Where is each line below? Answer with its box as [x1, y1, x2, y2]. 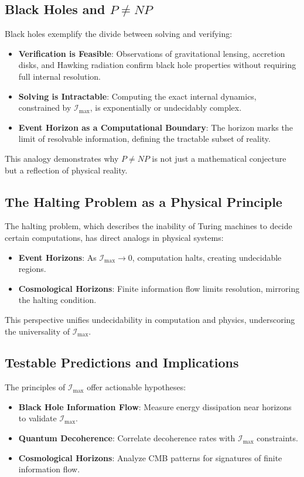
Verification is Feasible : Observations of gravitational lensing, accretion [18, 47, 285, 59]
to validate [18, 412, 57, 424]
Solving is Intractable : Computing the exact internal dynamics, [18, 90, 257, 102]
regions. [18, 263, 46, 275]
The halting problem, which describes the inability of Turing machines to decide [5, 220, 292, 232]
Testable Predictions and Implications [5, 353, 239, 372]
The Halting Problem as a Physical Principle [5, 192, 282, 210]
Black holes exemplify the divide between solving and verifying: [5, 28, 233, 40]
